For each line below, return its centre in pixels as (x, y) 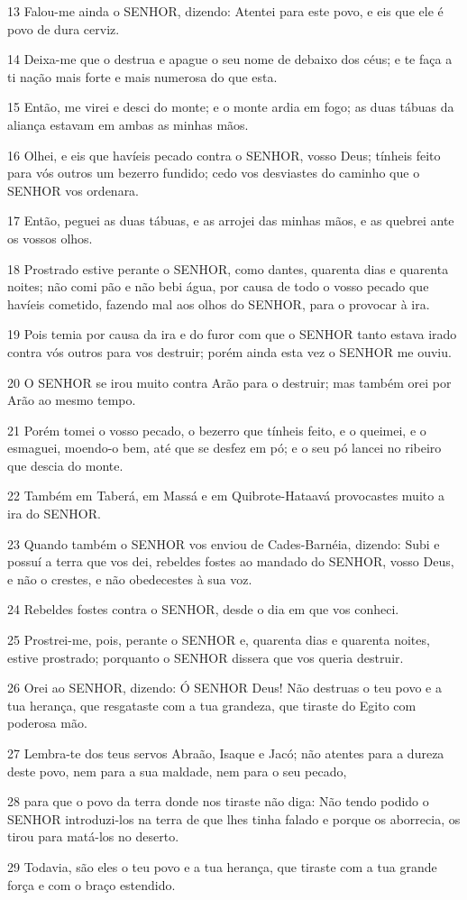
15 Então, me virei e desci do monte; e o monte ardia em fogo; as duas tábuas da (231, 107)
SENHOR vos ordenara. (73, 190)
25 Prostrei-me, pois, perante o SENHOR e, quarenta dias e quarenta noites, (219, 640)
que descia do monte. (65, 465)
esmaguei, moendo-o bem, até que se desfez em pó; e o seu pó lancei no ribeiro (224, 448)
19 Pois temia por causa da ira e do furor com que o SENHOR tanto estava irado (232, 334)
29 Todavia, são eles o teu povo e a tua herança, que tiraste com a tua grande (222, 866)
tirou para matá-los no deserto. (93, 836)
